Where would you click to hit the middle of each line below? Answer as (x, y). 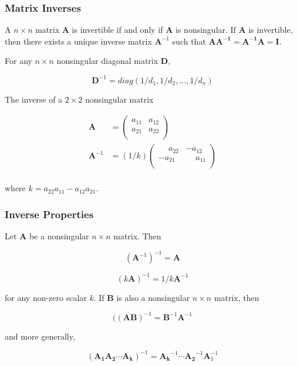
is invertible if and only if (117, 30)
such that (189, 41)
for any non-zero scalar (46, 297)
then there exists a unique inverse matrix (78, 41)
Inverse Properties (49, 214)
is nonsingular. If (206, 30)
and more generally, (40, 336)
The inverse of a (34, 99)
